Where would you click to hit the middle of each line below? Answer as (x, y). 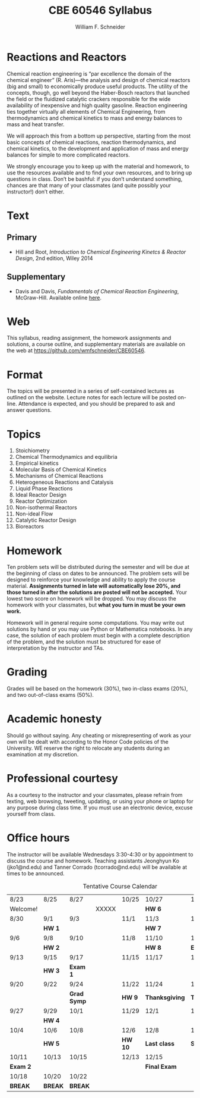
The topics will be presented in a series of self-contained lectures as (91, 391)
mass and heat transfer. (36, 124)
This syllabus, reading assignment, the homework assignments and (89, 338)
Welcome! (24, 909)
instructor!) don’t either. (36, 192)
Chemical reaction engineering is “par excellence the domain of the (89, 73)
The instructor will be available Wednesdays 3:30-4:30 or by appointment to (100, 854)
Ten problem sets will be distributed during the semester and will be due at (98, 567)
